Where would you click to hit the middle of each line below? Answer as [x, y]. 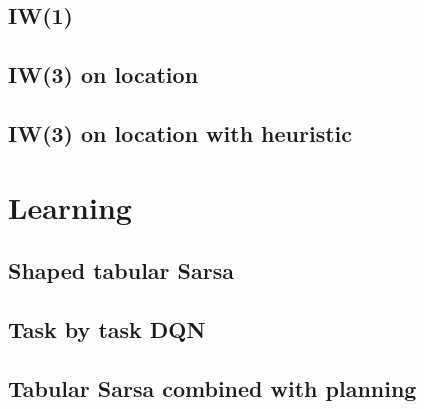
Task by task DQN [107, 328]
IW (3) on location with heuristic [180, 132]
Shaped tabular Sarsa [121, 270]
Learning [70, 206]
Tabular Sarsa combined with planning [212, 387]
